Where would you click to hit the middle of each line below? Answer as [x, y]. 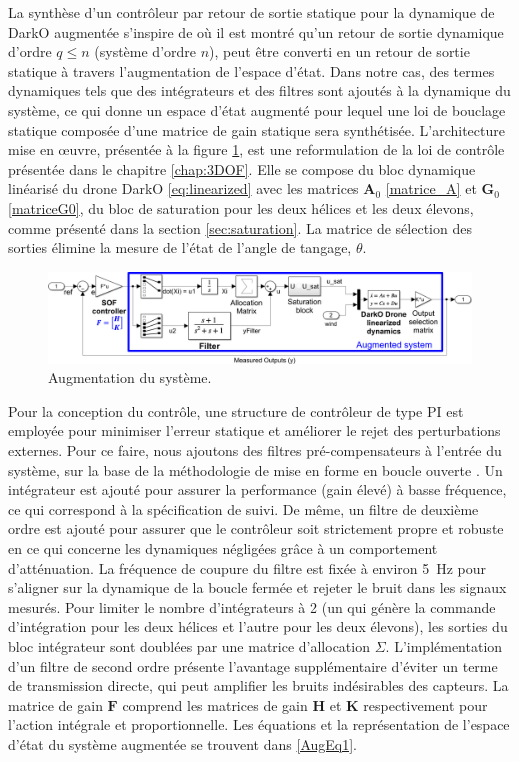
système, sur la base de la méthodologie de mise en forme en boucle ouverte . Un [255, 469]
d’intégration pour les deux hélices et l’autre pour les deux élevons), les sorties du [258, 626]
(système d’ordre [145, 51]
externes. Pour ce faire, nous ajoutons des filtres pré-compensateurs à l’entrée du [255, 450]
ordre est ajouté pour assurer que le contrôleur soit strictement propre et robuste [256, 528]
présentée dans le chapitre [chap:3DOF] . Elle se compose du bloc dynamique [242, 168]
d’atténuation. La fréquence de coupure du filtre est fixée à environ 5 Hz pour [247, 567]
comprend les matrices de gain [215, 704]
